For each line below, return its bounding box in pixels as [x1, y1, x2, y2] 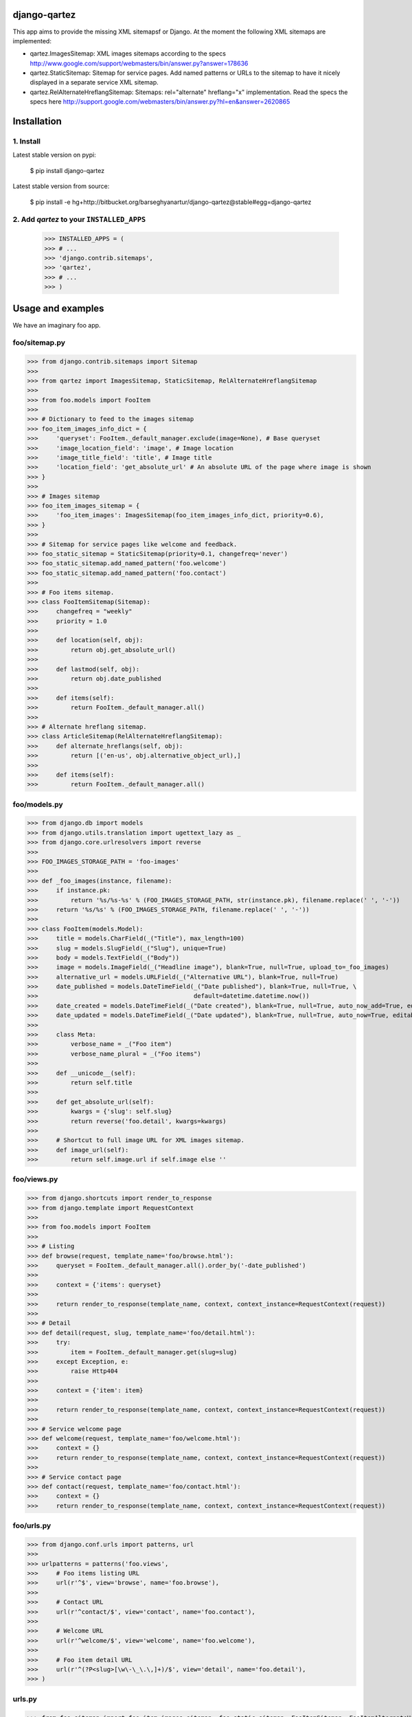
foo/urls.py [12, 1521, 51, 1531]
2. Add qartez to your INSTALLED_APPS [12, 215, 146, 225]
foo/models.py [12, 799, 63, 809]
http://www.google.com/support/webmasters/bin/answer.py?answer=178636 [30, 59, 249, 67]
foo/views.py [12, 1174, 58, 1184]
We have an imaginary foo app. [12, 321, 101, 329]
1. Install [12, 137, 41, 146]
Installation [12, 115, 62, 127]
